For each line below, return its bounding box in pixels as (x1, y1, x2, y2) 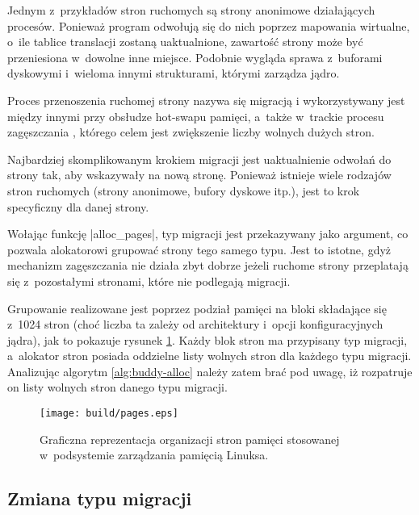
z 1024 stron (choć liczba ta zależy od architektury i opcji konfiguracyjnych (7, 316, 383, 333)
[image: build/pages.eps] (40, 408, 178, 420)
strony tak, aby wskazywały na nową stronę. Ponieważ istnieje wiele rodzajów (7, 166, 392, 183)
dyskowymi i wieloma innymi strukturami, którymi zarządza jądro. (7, 65, 340, 82)
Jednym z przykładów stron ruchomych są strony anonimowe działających (7, 2, 375, 18)
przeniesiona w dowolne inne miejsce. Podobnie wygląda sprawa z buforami (7, 48, 383, 65)
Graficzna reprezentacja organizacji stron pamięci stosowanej (40, 430, 340, 447)
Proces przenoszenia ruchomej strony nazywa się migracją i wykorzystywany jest (7, 91, 405, 108)
